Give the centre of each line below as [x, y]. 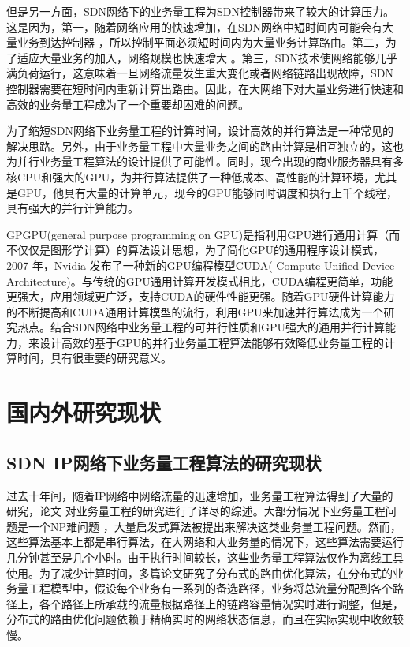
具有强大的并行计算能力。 [73, 208]
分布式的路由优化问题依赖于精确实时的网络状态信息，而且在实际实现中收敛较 [205, 619]
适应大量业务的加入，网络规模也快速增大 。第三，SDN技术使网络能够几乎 [207, 57]
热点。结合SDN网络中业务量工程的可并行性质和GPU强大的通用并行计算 [201, 327]
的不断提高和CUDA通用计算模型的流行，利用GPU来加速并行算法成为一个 [195, 311]
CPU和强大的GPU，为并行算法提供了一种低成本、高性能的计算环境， [196, 176]
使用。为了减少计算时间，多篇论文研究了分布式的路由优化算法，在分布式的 [199, 572]
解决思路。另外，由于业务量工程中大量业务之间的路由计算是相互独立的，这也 [205, 146]
